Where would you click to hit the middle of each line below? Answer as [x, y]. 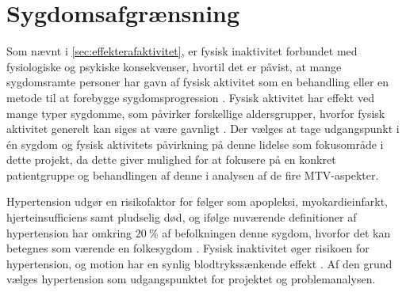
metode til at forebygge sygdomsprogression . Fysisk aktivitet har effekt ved [190, 97]
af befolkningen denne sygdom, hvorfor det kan [276, 232]
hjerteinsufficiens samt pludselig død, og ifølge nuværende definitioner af [182, 217]
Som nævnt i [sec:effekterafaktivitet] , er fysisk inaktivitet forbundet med [182, 51]
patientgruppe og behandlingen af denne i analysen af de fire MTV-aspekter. [193, 174]
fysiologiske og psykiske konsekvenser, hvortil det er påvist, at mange [174, 66]
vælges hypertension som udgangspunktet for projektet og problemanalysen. [191, 279]
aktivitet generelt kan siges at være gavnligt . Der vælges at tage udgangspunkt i [203, 129]
